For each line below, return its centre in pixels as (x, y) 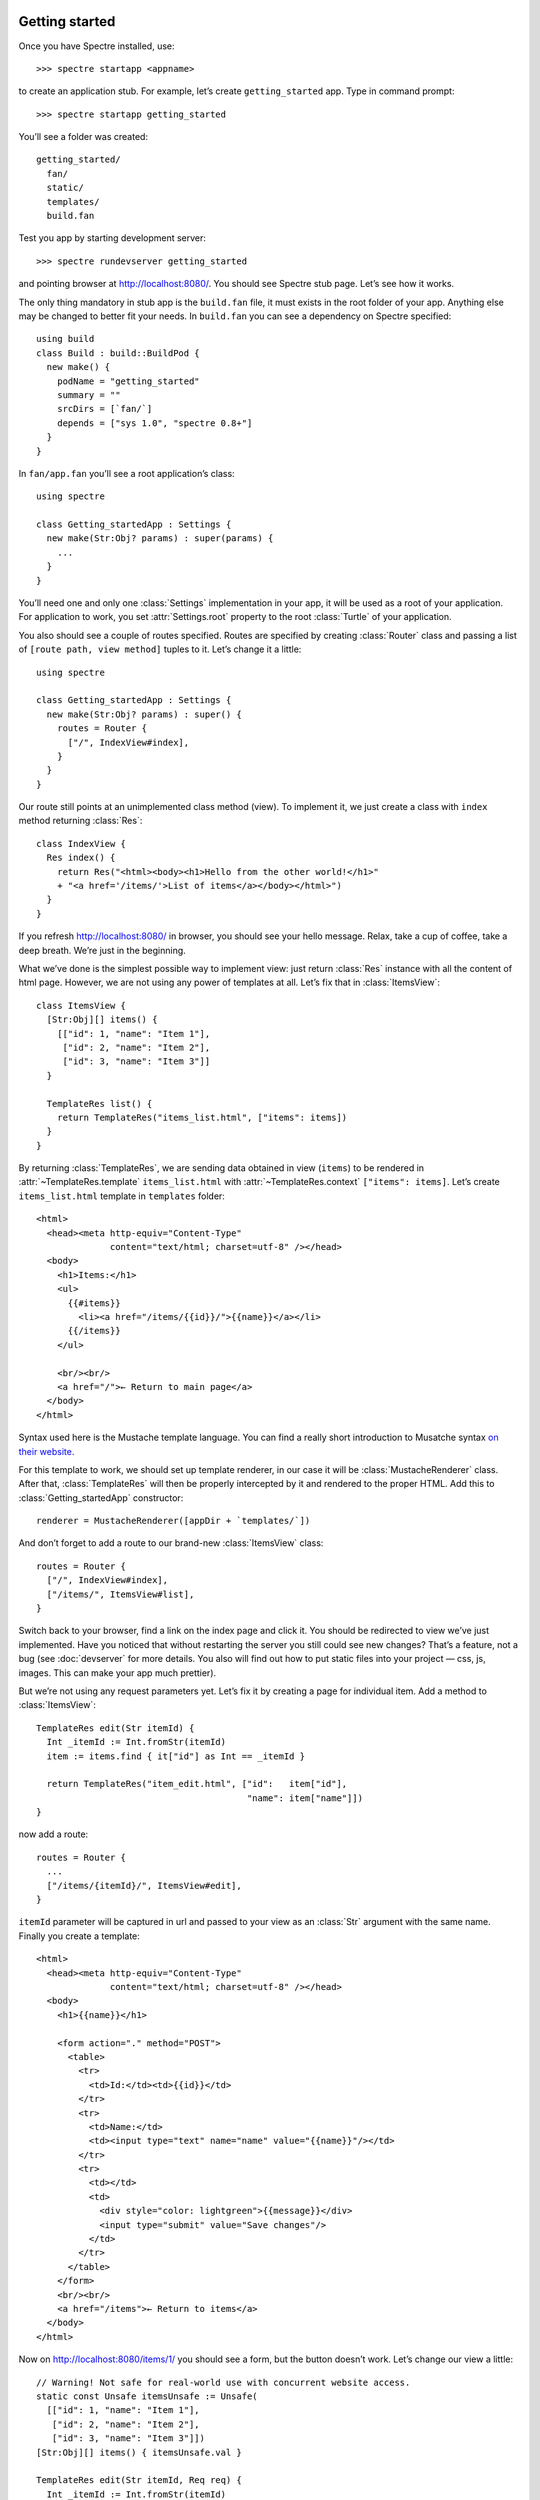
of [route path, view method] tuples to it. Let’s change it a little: (160, 649)
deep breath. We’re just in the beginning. (102, 950)
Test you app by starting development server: (112, 238)
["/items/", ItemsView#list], (120, 1594)
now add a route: (53, 1834)
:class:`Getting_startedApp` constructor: (101, 1497)
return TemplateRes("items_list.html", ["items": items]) (202, 1117)
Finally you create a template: (79, 1936)
